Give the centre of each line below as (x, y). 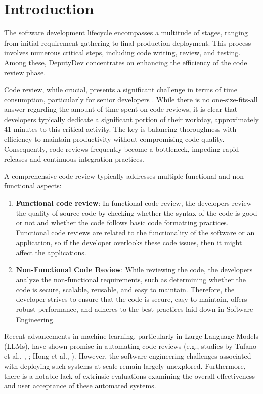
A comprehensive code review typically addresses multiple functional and (117, 175)
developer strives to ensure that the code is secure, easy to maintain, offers (131, 299)
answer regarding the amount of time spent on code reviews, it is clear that (121, 109)
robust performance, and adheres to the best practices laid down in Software (135, 309)
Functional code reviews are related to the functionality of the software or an (135, 232)
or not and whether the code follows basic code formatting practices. (122, 223)
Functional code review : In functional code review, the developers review (134, 203)
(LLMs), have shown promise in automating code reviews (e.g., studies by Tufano (130, 346)
